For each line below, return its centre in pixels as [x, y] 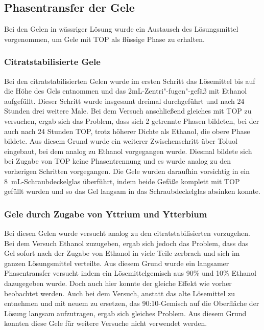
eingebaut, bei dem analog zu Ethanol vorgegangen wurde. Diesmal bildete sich [128, 151]
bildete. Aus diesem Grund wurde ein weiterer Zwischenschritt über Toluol [121, 141]
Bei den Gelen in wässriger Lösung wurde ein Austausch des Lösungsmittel [121, 29]
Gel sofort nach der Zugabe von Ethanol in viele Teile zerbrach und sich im [122, 253]
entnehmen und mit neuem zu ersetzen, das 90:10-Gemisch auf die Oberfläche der [132, 303]
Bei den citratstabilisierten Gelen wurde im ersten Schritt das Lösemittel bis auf [130, 81]
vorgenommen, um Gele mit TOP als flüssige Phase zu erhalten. [104, 39]
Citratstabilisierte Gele [52, 62]
